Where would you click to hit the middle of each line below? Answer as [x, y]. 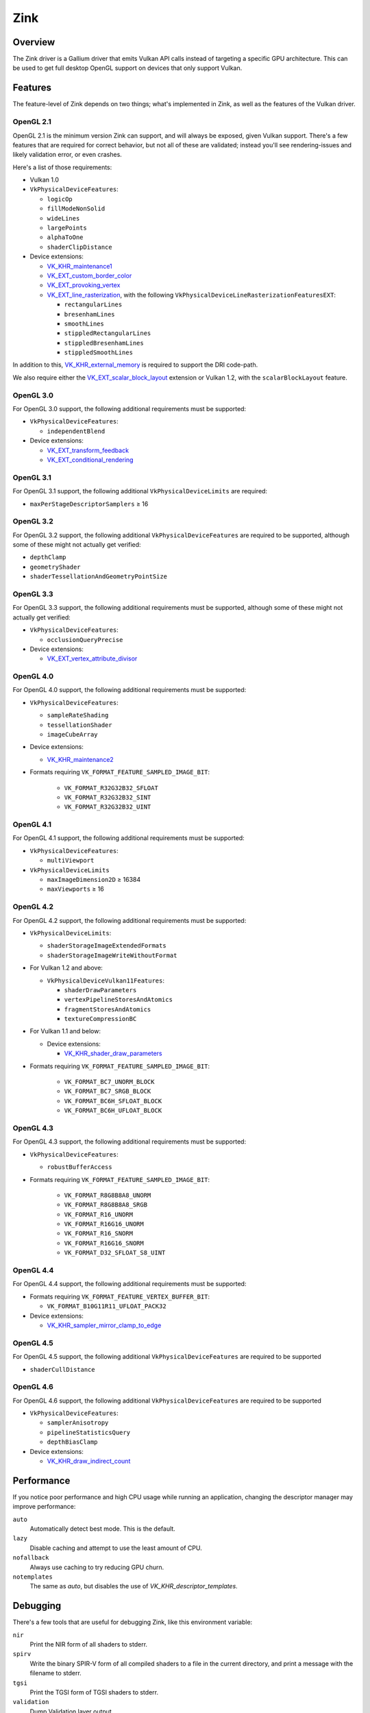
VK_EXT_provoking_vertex [84, 285]
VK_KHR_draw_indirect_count [89, 1461]
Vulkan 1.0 [45, 180]
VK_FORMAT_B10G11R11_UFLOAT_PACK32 [107, 1306]
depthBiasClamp [73, 1442]
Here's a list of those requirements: [62, 167]
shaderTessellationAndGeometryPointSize [99, 577]
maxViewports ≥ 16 [75, 889]
